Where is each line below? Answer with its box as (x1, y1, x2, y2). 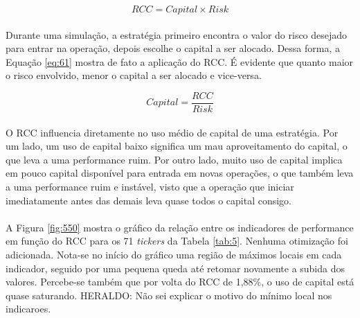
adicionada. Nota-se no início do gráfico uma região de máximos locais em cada (6, 247, 342, 261)
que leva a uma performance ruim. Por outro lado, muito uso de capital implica (6, 152, 343, 166)
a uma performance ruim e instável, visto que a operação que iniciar (6, 179, 294, 193)
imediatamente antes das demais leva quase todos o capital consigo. (6, 193, 292, 207)
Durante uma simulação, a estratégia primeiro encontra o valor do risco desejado (6, 27, 348, 42)
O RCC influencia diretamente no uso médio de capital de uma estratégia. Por (6, 125, 339, 139)
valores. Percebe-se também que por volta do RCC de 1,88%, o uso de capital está (6, 274, 354, 289)
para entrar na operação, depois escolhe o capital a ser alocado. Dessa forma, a (6, 41, 340, 55)
